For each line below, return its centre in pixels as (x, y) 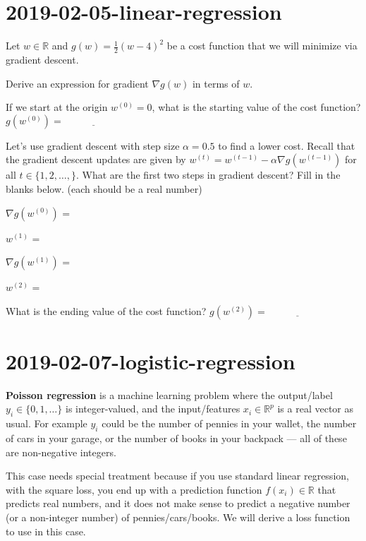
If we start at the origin (57, 107)
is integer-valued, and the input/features (153, 409)
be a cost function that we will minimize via (262, 46)
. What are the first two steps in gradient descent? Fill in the (208, 175)
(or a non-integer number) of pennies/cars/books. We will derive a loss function (178, 517)
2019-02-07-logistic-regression (151, 361)
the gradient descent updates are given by (96, 159)
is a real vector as (316, 409)
